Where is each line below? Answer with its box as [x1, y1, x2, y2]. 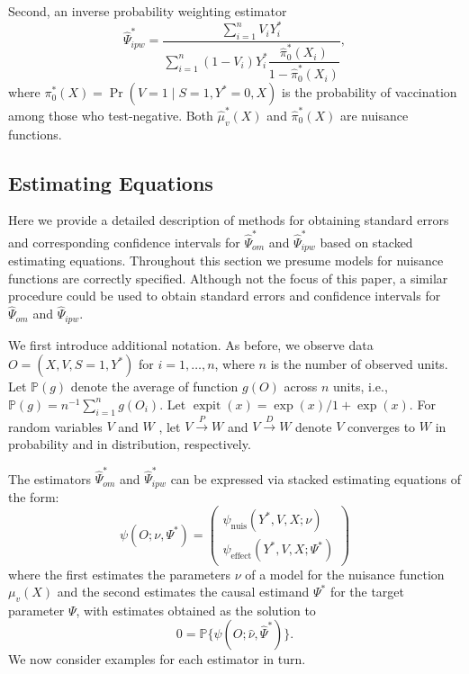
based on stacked [320, 232, 413, 251]
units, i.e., [333, 377, 388, 396]
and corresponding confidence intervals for [8, 232, 240, 251]
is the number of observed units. [270, 355, 448, 373]
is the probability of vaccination [282, 83, 457, 102]
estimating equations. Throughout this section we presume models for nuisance [8, 251, 444, 270]
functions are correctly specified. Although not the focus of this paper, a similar [8, 268, 448, 287]
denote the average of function [70, 377, 239, 396]
